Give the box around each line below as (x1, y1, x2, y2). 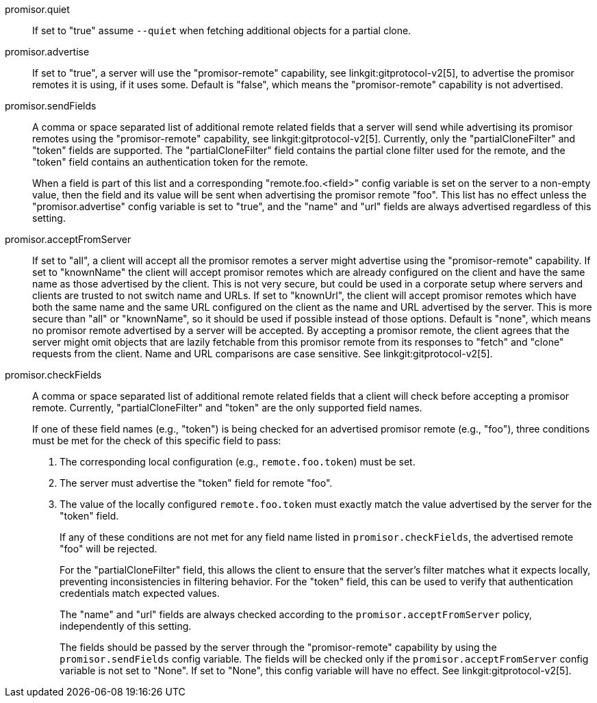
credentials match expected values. (60, 587, 220, 599)
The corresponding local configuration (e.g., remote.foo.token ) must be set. (60, 456, 416, 468)
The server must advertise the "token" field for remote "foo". (60, 477, 333, 489)
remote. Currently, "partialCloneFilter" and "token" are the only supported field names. (32, 402, 422, 413)
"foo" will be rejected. (60, 543, 157, 554)
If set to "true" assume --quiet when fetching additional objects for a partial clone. (32, 25, 411, 36)
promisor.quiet (5, 3, 70, 15)
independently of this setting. (60, 620, 192, 632)
